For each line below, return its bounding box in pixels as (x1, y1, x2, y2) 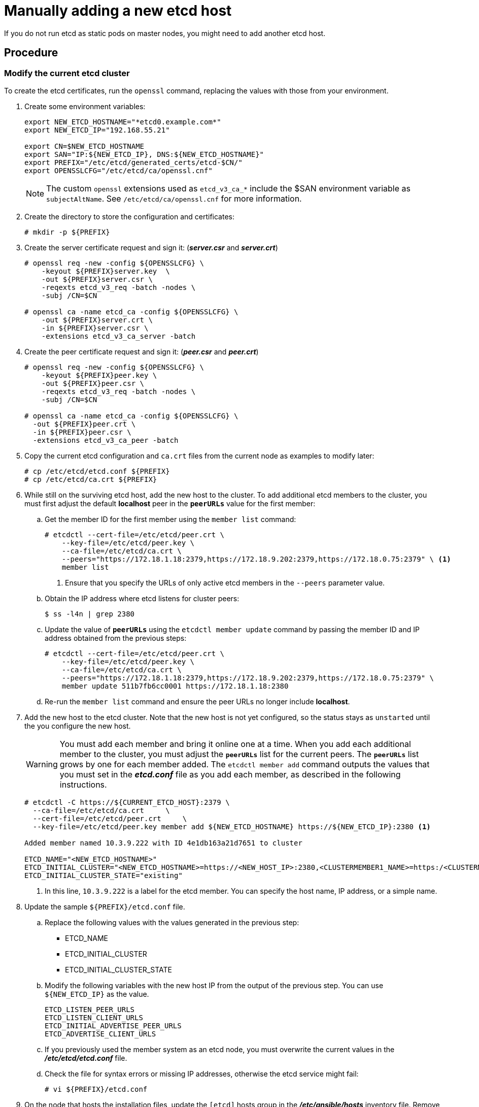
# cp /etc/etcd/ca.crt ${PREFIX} (24, 475, 157, 483)
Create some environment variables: (24, 102, 146, 111)
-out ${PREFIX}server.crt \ (41, 315, 153, 324)
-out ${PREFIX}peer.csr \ (41, 379, 145, 387)
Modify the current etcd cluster (4, 68, 130, 78)
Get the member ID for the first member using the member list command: (45, 514, 296, 524)
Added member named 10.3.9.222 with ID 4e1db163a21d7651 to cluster (24, 838, 302, 847)
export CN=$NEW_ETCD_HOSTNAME (24, 142, 145, 150)
